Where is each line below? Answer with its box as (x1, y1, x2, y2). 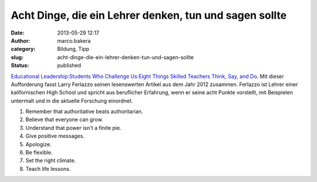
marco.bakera (57, 37, 91, 44)
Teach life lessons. (25, 165, 71, 172)
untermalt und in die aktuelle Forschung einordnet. (11, 97, 133, 104)
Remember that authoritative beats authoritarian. (25, 108, 143, 115)
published (57, 62, 82, 69)
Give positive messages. (25, 132, 85, 140)
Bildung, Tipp (57, 46, 90, 53)
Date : (11, 29, 25, 36)
